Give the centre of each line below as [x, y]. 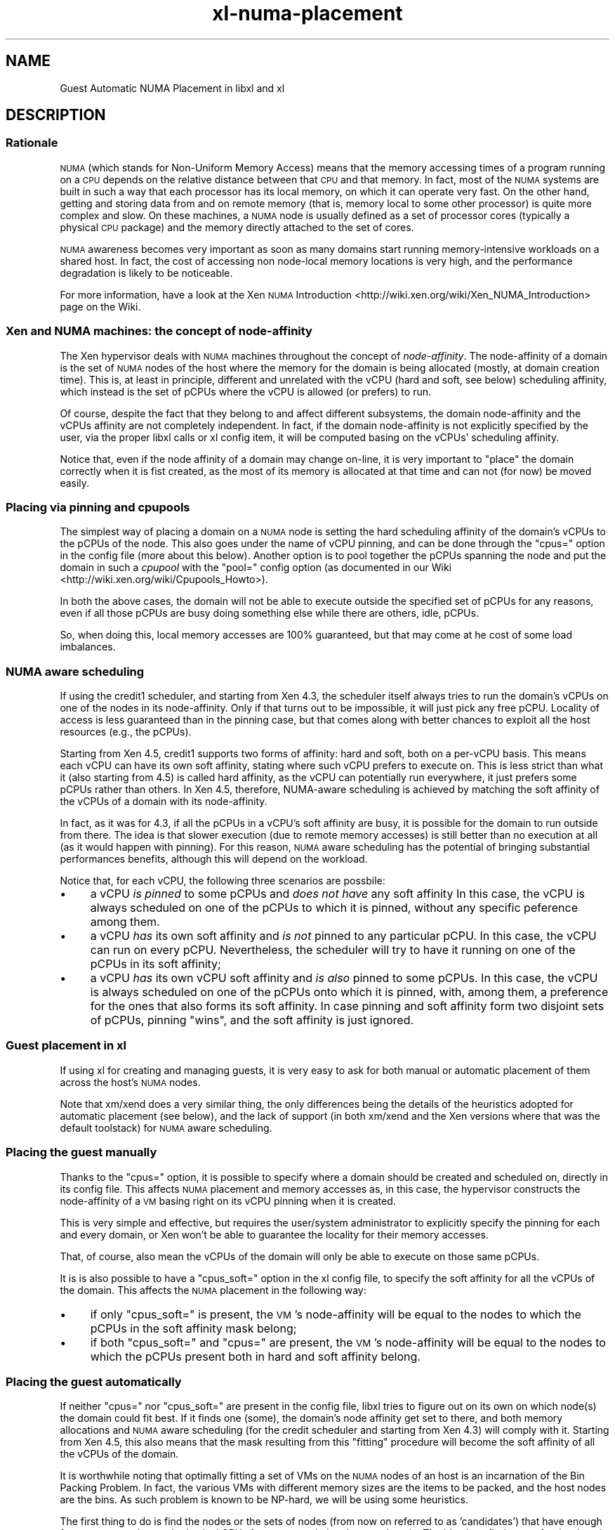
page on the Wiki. [100, 306]
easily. [75, 483]
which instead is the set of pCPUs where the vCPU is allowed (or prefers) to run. [245, 391]
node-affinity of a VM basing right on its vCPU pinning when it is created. [228, 1201]
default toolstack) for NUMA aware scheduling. [166, 1127]
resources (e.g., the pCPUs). [126, 732]
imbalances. [88, 647]
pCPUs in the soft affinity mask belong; [193, 1328]
